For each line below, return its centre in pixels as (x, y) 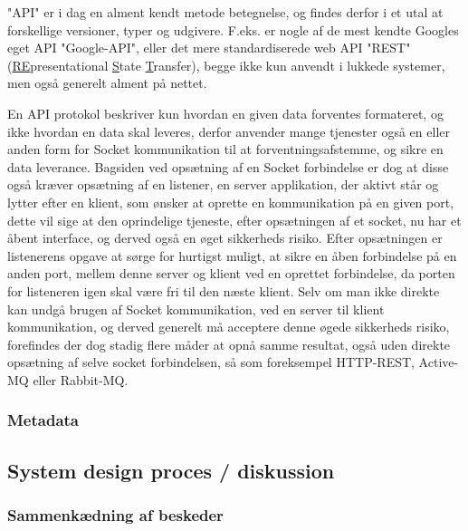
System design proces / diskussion (171, 470)
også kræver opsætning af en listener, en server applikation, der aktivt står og (223, 184)
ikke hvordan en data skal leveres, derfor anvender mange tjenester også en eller (229, 131)
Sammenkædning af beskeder (115, 515)
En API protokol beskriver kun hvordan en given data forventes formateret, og (225, 113)
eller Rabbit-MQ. (81, 379)
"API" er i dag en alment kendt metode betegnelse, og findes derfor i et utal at (225, 12)
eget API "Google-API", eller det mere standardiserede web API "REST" (209, 48)
